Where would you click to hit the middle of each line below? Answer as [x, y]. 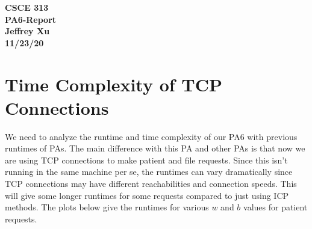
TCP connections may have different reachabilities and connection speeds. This [151, 184]
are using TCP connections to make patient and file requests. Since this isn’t [146, 160]
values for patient [276, 207]
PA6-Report [31, 19]
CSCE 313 [27, 7]
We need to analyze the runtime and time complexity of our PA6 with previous [151, 136]
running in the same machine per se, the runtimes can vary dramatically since [149, 172]
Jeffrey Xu [27, 31]
